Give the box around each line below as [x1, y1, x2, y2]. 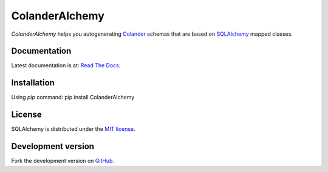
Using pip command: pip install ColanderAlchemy [11, 94, 135, 101]
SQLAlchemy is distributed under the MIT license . [11, 125, 136, 133]
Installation [11, 78, 55, 88]
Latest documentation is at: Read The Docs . [11, 62, 121, 69]
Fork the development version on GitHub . [11, 157, 115, 165]
